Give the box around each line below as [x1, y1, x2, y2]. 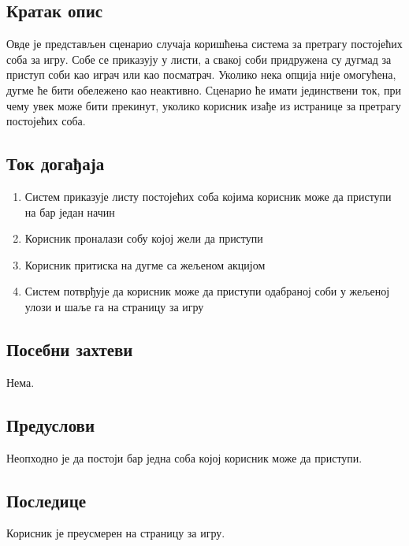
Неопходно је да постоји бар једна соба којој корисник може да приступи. [6, 449, 363, 466]
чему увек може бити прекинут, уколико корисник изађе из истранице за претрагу [6, 97, 401, 113]
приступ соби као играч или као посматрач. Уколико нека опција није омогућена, [6, 66, 396, 83]
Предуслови [6, 412, 95, 436]
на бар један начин [24, 203, 115, 220]
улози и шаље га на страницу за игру [24, 298, 204, 314]
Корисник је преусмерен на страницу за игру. [6, 525, 225, 541]
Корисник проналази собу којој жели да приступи [24, 230, 263, 247]
